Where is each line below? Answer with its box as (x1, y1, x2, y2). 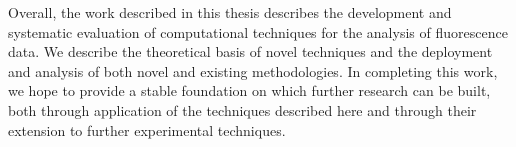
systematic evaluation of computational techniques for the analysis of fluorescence (8, 21, 508, 42)
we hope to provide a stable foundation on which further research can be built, (8, 80, 491, 101)
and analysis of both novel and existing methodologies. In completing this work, (8, 60, 498, 81)
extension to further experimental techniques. (8, 119, 286, 140)
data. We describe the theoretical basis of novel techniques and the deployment (8, 41, 493, 62)
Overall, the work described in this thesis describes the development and (8, 2, 452, 22)
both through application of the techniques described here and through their (8, 99, 477, 120)
